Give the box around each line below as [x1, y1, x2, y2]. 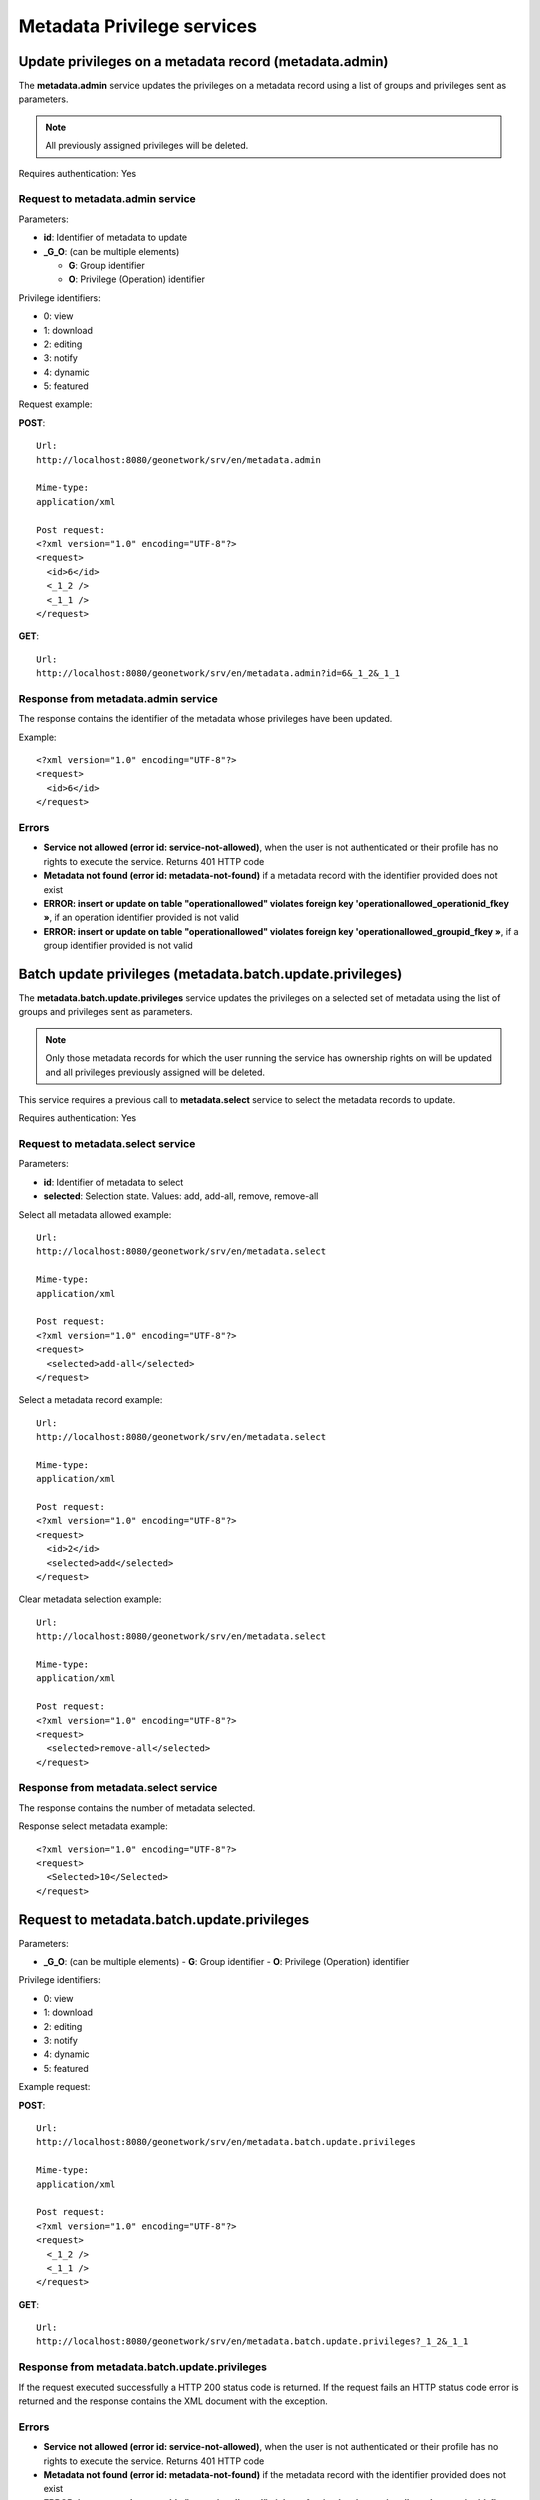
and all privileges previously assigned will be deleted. [45, 1066, 265, 1078]
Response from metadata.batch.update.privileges [18, 2360, 268, 2374]
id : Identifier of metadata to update [43, 231, 188, 244]
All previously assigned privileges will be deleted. [45, 140, 249, 152]
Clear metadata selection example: [18, 1593, 162, 1605]
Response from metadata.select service [18, 1781, 218, 1795]
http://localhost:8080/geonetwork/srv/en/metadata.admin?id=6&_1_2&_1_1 [36, 668, 400, 679]
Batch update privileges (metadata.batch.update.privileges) [18, 965, 403, 982]
